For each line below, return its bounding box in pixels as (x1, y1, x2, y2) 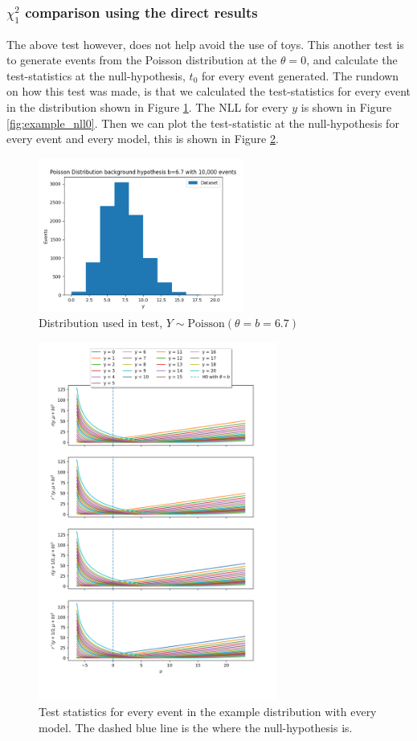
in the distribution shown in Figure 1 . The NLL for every (6, 98, 288, 115)
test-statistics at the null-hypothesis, (6, 67, 186, 84)
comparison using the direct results (25, 2, 258, 22)
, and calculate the (306, 51, 398, 68)
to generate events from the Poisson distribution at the (6, 51, 277, 68)
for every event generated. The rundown (201, 67, 399, 84)
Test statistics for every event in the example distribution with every (39, 702, 377, 719)
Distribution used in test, (39, 314, 163, 331)
